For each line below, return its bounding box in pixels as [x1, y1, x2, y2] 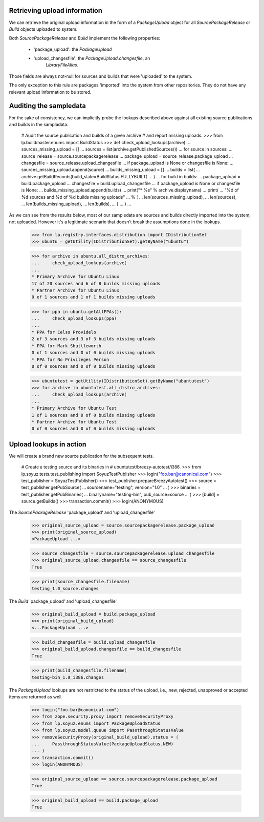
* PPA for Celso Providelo [31, 330, 96, 335]
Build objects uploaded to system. [9, 26, 78, 32]
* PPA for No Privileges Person [31, 357, 110, 362]
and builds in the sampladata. [9, 121, 68, 127]
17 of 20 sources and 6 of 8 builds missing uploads [31, 281, 161, 286]
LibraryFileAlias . [45, 62, 79, 68]
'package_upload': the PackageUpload [33, 46, 112, 52]
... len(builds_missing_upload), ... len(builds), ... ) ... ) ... [21, 201, 132, 207]
